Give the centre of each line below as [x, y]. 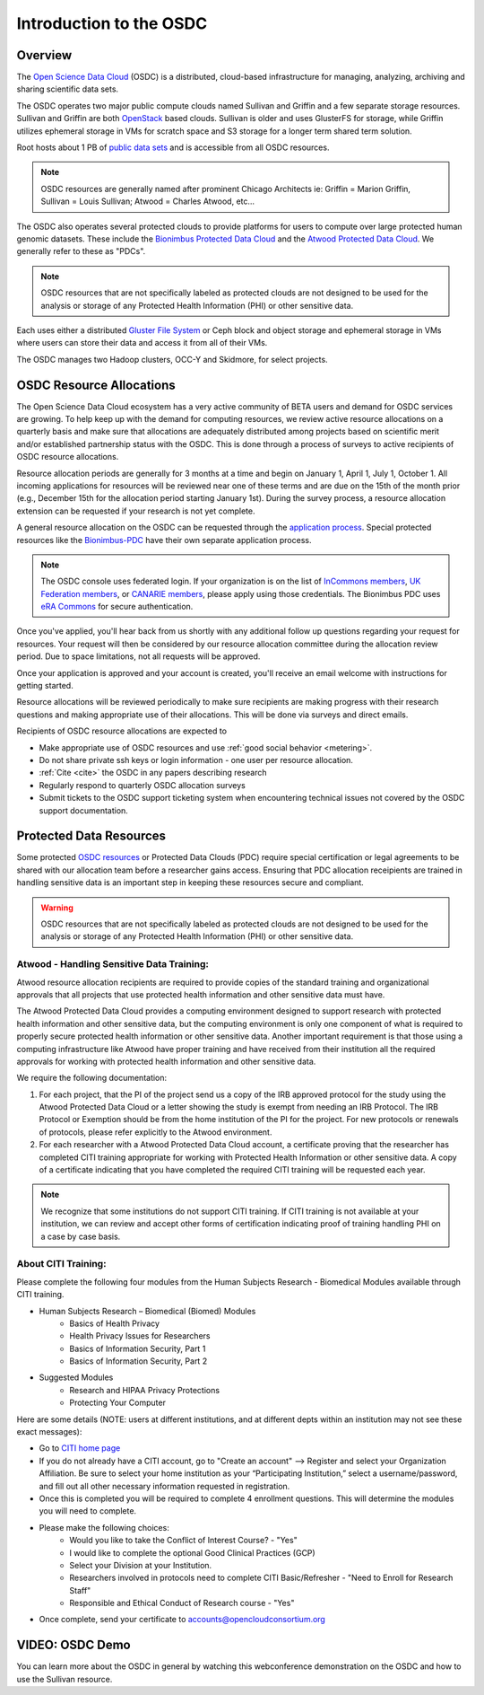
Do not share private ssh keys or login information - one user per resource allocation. [196, 760]
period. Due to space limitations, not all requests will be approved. [138, 656]
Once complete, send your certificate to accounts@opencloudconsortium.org [182, 1620]
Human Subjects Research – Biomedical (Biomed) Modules [147, 1311]
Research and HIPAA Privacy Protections [144, 1390]
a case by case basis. [81, 1236]
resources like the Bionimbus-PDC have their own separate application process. [164, 540]
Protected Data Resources [91, 836]
